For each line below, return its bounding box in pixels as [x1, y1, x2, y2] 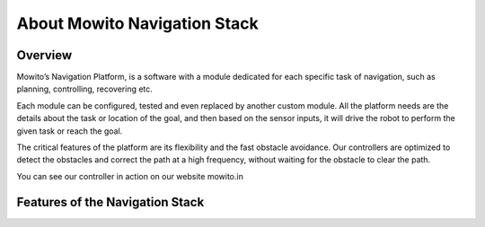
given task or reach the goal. [16, 126, 123, 136]
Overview [16, 48, 73, 63]
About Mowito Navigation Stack [16, 13, 260, 33]
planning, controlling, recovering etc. [16, 83, 153, 94]
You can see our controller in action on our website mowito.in [16, 170, 244, 181]
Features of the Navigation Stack [16, 194, 205, 210]
